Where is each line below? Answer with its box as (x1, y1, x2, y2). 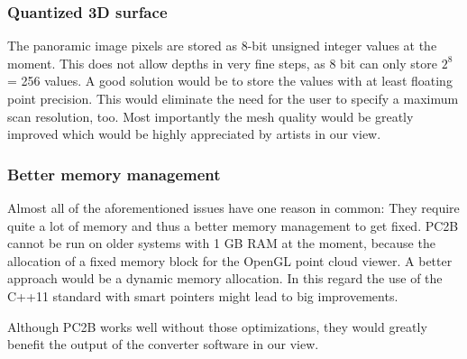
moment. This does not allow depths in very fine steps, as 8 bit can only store (7, 53, 437, 72)
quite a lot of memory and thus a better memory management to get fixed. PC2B (7, 216, 459, 235)
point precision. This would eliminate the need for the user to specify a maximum (7, 89, 459, 107)
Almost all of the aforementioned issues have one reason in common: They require (7, 198, 460, 216)
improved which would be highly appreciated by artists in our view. (7, 124, 381, 143)
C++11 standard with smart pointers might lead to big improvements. (7, 286, 398, 305)
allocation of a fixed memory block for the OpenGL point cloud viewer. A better (7, 251, 453, 270)
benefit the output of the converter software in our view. (7, 335, 319, 354)
